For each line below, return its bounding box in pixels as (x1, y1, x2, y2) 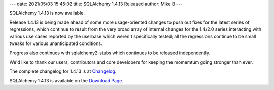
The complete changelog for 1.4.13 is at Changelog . (9, 68, 117, 74)
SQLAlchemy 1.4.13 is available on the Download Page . (9, 77, 124, 83)
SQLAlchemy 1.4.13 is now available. (9, 10, 85, 16)
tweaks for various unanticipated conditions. (9, 40, 102, 47)
